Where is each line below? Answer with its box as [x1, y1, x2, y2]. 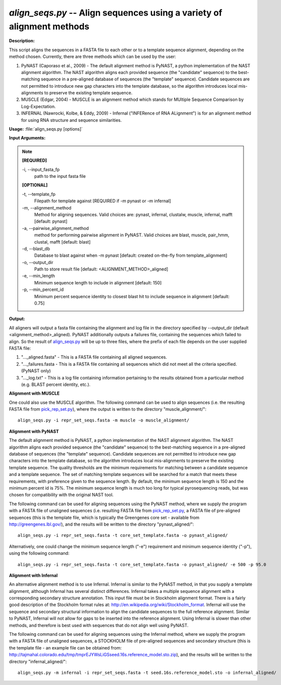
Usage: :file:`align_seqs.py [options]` [9, 126, 83, 132]
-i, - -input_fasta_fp [22, 166, 60, 172]
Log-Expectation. [21, 103, 56, 109]
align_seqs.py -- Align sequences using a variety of [9, 7, 223, 18]
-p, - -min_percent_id [22, 286, 64, 292]
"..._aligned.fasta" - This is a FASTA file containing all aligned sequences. [21, 354, 167, 360]
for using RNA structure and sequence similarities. [21, 117, 122, 123]
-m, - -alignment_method [22, 205, 71, 210]
